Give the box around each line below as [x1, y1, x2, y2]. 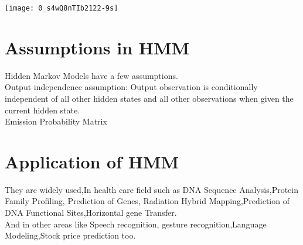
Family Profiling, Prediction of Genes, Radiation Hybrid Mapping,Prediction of [5, 195, 290, 207]
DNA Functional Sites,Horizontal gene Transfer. [5, 206, 177, 219]
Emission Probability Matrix [5, 115, 107, 127]
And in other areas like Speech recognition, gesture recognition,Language [5, 218, 267, 230]
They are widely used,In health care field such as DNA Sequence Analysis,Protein [5, 183, 298, 195]
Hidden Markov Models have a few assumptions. [5, 69, 178, 81]
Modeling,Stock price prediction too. [5, 229, 136, 241]
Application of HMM [5, 149, 179, 173]
